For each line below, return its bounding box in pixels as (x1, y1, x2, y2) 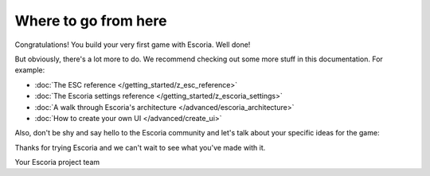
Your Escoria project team (14, 158, 100, 167)
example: (14, 65, 45, 75)
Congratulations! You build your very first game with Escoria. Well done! (14, 40, 251, 49)
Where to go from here (14, 12, 167, 29)
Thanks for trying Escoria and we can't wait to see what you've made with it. (14, 143, 266, 152)
